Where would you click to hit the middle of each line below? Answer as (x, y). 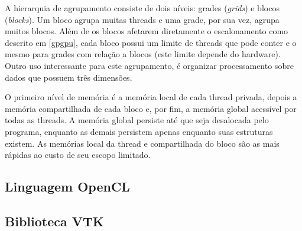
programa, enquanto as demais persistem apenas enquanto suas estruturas (139, 131)
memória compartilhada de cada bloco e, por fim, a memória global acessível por (151, 108)
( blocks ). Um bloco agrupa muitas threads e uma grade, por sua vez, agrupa (142, 19)
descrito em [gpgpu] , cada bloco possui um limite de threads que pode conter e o (151, 42)
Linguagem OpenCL (67, 187)
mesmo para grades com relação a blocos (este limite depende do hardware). (143, 54)
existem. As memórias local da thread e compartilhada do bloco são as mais (142, 143)
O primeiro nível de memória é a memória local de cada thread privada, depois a (151, 97)
